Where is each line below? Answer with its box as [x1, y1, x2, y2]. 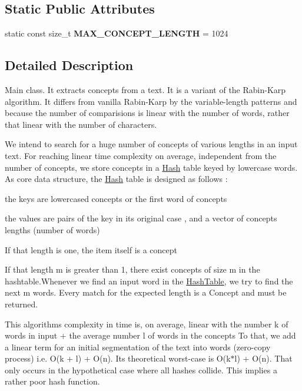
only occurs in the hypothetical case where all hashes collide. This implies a [5, 363, 277, 376]
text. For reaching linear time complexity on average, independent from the [5, 149, 277, 161]
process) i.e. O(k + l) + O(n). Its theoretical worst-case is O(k [5, 352, 231, 365]
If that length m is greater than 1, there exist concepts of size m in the [5, 263, 260, 276]
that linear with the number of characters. [5, 118, 157, 130]
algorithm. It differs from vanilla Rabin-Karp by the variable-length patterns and [5, 95, 297, 107]
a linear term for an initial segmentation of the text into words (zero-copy [5, 340, 271, 353]
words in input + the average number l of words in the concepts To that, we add [5, 329, 296, 342]
